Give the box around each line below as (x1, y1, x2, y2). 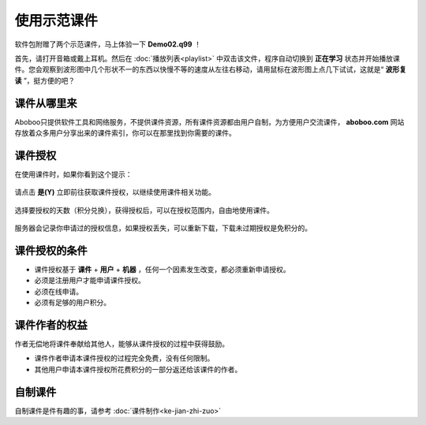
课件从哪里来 (14, 96, 77, 110)
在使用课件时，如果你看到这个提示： (14, 170, 133, 179)
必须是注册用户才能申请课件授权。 (34, 276, 145, 285)
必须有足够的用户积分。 (34, 298, 110, 308)
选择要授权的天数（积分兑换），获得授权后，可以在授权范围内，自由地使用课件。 (14, 205, 274, 214)
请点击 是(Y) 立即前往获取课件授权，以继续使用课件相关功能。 (14, 188, 216, 197)
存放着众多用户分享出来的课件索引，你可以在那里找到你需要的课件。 (14, 129, 236, 138)
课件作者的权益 (14, 318, 88, 331)
